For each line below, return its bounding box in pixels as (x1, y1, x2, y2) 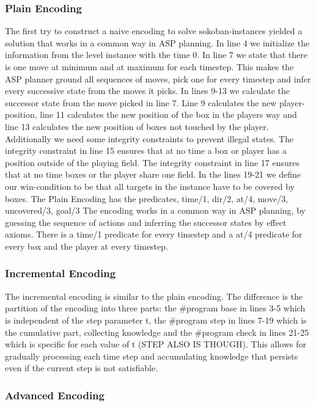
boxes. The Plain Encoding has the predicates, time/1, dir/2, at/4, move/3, (5, 192, 288, 205)
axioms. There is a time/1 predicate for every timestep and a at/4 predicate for (5, 228, 303, 241)
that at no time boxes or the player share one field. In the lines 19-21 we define (5, 168, 301, 181)
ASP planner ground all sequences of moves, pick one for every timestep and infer (5, 72, 311, 85)
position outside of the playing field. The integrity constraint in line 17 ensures (5, 156, 299, 169)
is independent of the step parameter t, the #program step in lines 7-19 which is (5, 313, 307, 326)
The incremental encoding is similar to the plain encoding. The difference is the (5, 289, 303, 302)
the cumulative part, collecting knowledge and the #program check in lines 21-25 (5, 325, 309, 338)
